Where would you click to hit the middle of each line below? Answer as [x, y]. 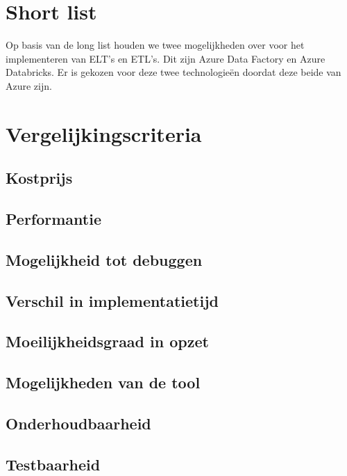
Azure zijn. [29, 85]
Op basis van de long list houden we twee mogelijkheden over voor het [155, 45]
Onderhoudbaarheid [78, 423]
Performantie [54, 219]
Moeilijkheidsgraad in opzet [107, 341]
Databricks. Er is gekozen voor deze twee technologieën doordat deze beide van [173, 72]
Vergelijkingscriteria [104, 133]
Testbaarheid [53, 464]
